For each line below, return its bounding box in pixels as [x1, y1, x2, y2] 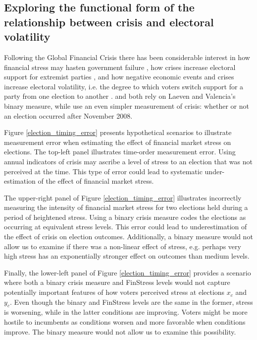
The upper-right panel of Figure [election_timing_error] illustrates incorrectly [4, 192, 242, 203]
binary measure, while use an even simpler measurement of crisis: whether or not [4, 100, 249, 111]
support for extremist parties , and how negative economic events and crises [4, 71, 234, 82]
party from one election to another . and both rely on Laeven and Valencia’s [4, 91, 236, 101]
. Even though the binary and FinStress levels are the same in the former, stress [9, 296, 253, 307]
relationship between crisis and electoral [4, 14, 214, 29]
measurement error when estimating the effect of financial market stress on [4, 136, 231, 147]
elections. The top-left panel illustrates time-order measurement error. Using [4, 146, 236, 157]
